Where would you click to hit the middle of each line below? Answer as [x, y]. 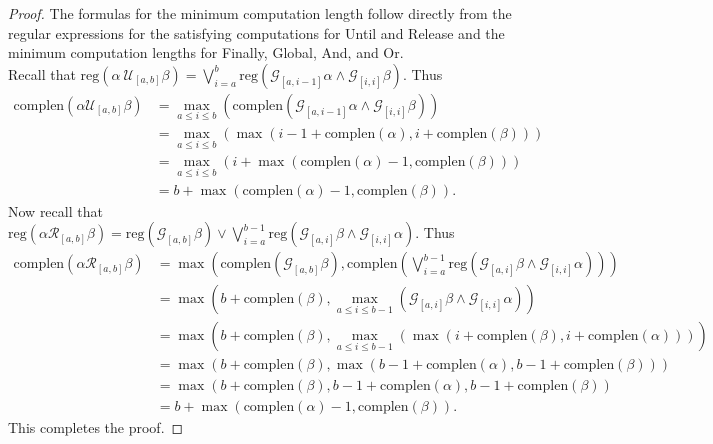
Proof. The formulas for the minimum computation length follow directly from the [260, 13]
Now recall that [55, 210]
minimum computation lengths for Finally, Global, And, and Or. [206, 52]
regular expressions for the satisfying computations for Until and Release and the [256, 32]
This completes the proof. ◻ [96, 427]
